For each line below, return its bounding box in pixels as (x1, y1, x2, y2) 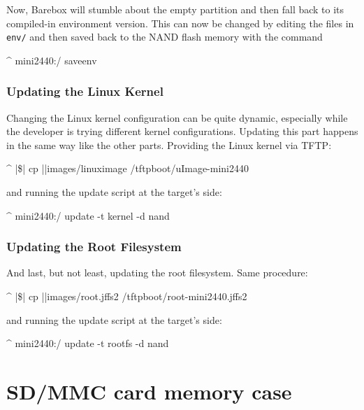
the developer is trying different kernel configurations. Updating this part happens (6, 124, 358, 139)
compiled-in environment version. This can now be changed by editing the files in (6, 15, 354, 30)
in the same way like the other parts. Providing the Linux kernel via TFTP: (6, 137, 332, 152)
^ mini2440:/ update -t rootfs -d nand (6, 336, 169, 351)
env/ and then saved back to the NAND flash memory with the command (6, 29, 323, 44)
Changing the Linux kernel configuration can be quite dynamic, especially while (6, 110, 348, 125)
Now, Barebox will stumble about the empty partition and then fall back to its (6, 2, 344, 16)
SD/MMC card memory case (6, 377, 292, 405)
